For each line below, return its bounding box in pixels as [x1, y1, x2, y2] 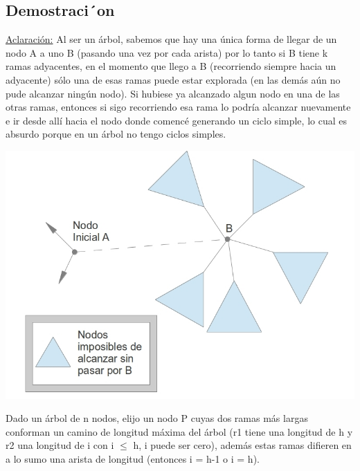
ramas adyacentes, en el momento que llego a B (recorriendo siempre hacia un [6, 59, 336, 73]
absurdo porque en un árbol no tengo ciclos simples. [6, 127, 226, 141]
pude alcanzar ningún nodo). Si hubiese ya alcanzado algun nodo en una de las [6, 86, 340, 100]
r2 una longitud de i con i [6, 438, 114, 452]
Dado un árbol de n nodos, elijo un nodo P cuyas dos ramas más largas [6, 411, 308, 425]
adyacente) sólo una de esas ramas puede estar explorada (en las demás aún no [6, 72, 341, 86]
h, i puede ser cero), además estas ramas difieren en [133, 438, 352, 452]
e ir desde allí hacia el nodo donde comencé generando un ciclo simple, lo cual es [6, 113, 347, 127]
